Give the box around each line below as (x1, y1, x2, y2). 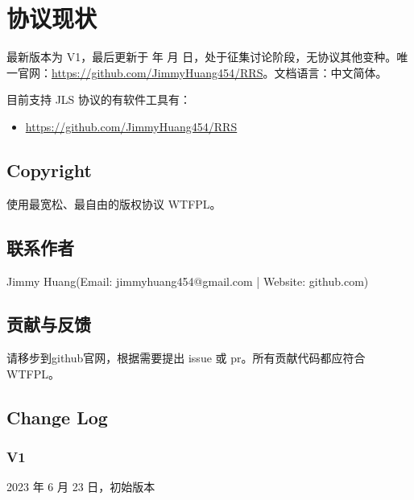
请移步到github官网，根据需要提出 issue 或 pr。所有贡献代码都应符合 (6, 349, 366, 366)
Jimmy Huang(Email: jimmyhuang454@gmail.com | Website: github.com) (6, 272, 369, 289)
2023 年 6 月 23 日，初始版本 (6, 478, 155, 495)
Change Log (6, 404, 108, 429)
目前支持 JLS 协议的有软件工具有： (6, 91, 192, 108)
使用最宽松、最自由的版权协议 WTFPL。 (6, 195, 221, 212)
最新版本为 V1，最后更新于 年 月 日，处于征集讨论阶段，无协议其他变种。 (6, 48, 397, 65)
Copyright (6, 157, 92, 182)
